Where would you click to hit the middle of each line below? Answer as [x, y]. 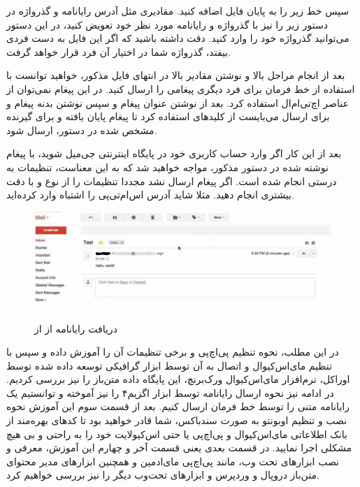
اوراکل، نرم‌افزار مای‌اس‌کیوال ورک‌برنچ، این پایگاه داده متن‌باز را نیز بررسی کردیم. [178, 379]
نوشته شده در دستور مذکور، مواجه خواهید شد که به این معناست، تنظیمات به [167, 167]
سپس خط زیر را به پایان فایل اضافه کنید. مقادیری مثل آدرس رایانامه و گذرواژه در [178, 10]
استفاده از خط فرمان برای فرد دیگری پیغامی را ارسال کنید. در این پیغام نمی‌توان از [181, 88]
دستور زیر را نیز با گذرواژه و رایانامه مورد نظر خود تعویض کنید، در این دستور [167, 24]
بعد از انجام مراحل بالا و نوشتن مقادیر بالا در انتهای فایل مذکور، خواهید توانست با [176, 75]
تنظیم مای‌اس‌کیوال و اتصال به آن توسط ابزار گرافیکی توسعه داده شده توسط [169, 365]
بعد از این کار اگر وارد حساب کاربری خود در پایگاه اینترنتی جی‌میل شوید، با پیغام [174, 153]
